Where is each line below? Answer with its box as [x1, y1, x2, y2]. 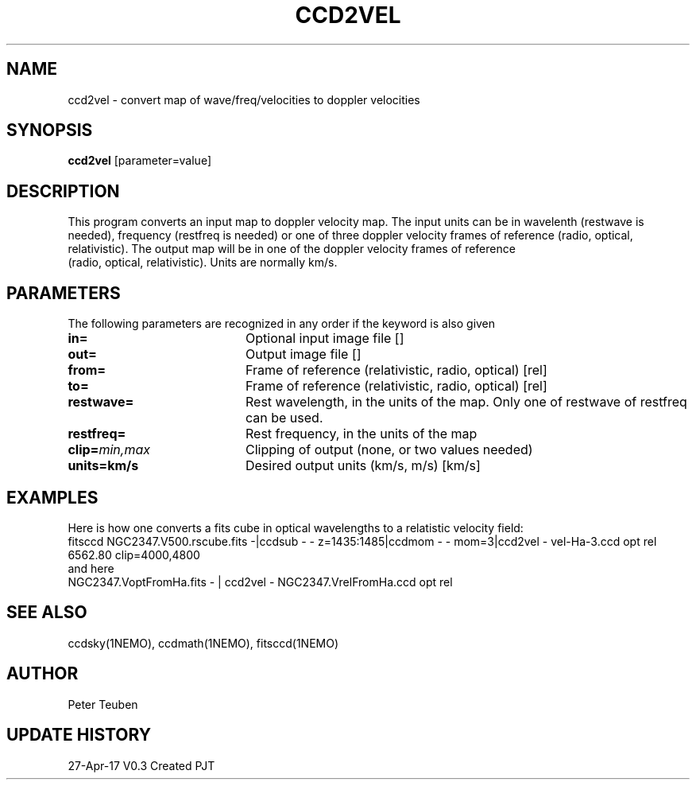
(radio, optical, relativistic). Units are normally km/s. [68, 255, 338, 270]
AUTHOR [6, 663, 79, 684]
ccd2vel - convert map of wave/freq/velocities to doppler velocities [68, 92, 420, 107]
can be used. [245, 410, 323, 426]
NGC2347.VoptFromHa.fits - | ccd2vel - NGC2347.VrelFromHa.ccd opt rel [68, 574, 453, 589]
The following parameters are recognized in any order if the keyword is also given [68, 317, 496, 331]
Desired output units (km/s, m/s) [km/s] [245, 457, 481, 474]
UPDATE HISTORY [6, 725, 152, 745]
